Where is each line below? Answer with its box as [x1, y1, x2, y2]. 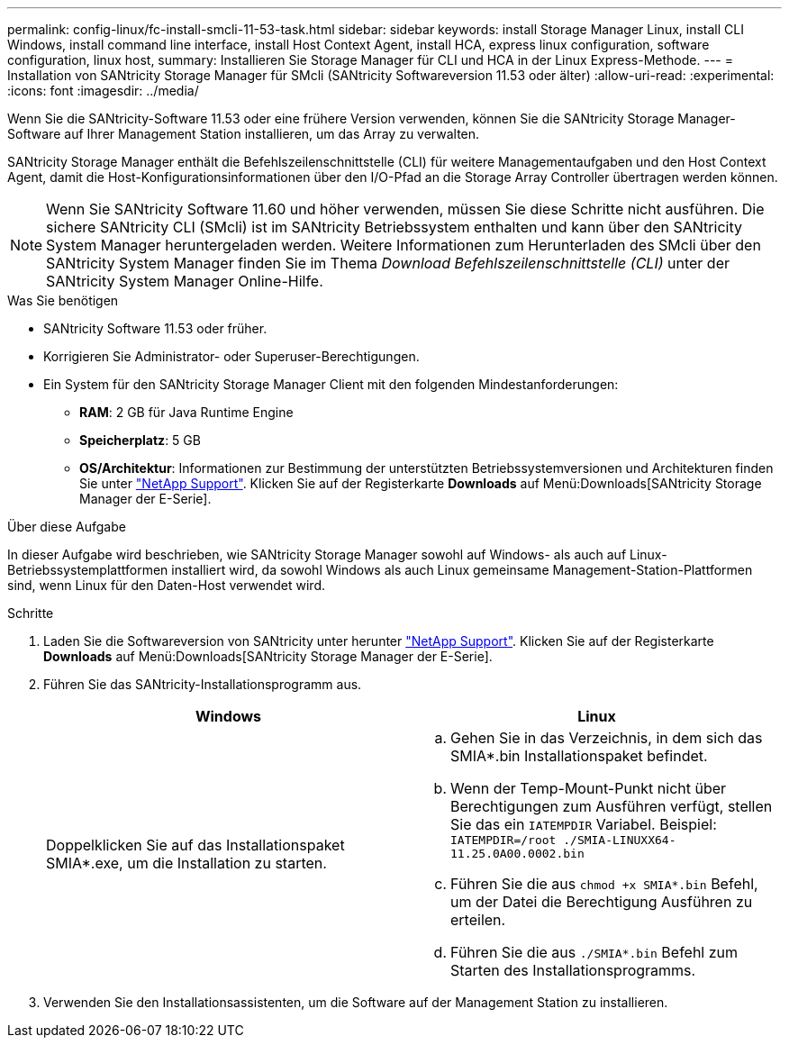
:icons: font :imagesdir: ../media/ [7, 83, 199, 98]
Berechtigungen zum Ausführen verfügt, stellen [450, 797, 773, 815]
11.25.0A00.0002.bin [450, 847, 585, 860]
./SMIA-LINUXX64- [563, 833, 676, 847]
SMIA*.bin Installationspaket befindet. [450, 747, 708, 765]
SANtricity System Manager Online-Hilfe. [46, 272, 323, 290]
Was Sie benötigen [7, 293, 119, 308]
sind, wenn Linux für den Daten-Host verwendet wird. [7, 577, 326, 593]
